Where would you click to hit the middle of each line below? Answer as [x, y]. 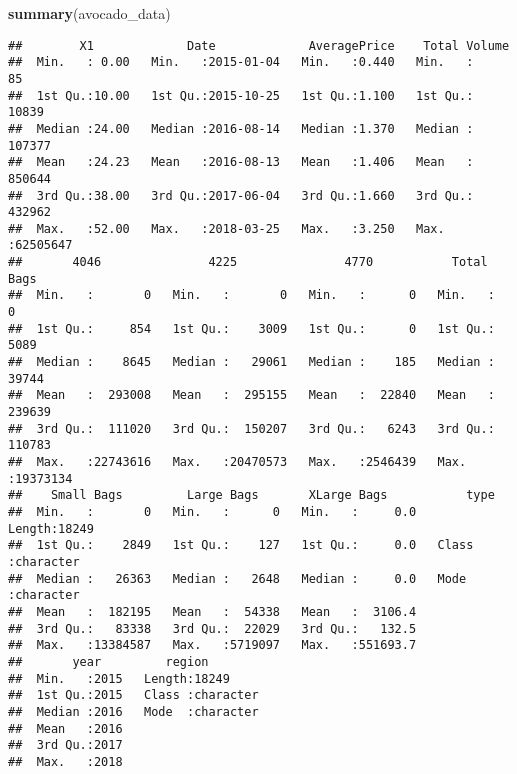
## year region [108, 661]
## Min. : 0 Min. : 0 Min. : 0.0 [212, 511]
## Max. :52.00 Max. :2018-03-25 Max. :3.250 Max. [226, 228]
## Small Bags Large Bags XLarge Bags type [251, 495]
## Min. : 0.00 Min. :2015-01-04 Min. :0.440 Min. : [241, 62]
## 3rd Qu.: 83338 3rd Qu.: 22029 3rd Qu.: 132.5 [212, 628]
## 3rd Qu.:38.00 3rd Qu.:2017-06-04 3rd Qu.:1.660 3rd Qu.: [241, 195]
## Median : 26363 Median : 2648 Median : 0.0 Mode [237, 578]
